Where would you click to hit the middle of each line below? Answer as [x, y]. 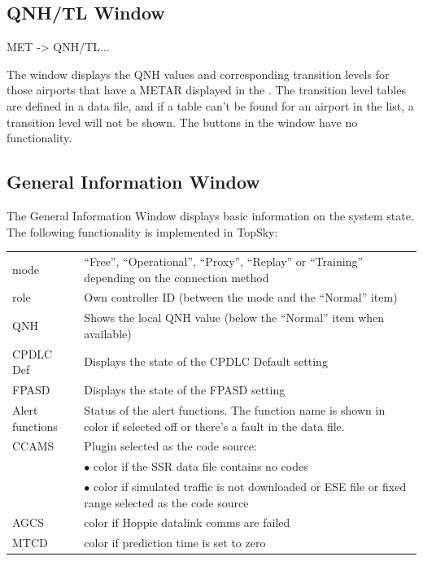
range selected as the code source [166, 502]
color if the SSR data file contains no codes [201, 466]
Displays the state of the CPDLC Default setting [206, 361]
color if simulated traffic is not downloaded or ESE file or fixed [250, 487]
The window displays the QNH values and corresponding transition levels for [198, 74]
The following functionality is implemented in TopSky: [142, 231]
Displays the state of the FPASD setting [185, 390]
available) [108, 333]
